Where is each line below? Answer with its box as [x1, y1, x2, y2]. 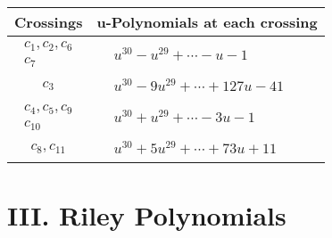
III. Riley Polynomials [7, 196, 286, 233]
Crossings [14, 12, 83, 32]
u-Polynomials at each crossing [96, 12, 318, 32]
